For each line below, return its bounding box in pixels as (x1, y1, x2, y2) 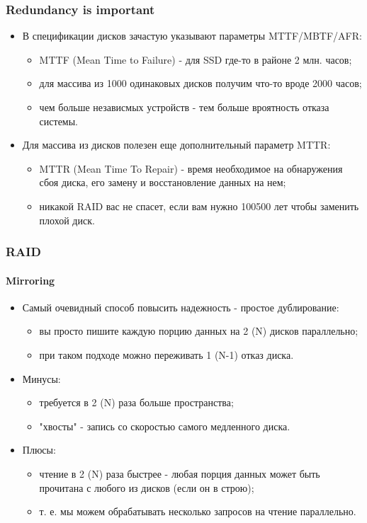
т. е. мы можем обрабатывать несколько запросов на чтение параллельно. (39, 504, 356, 519)
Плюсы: (22, 442, 56, 457)
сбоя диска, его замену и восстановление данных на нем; (39, 175, 286, 190)
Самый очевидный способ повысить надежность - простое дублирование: (22, 299, 339, 314)
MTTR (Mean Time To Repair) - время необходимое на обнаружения (39, 161, 343, 176)
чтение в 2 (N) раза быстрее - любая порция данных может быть (39, 466, 320, 481)
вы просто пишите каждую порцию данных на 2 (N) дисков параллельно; (39, 323, 358, 338)
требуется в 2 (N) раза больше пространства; (39, 395, 234, 410)
